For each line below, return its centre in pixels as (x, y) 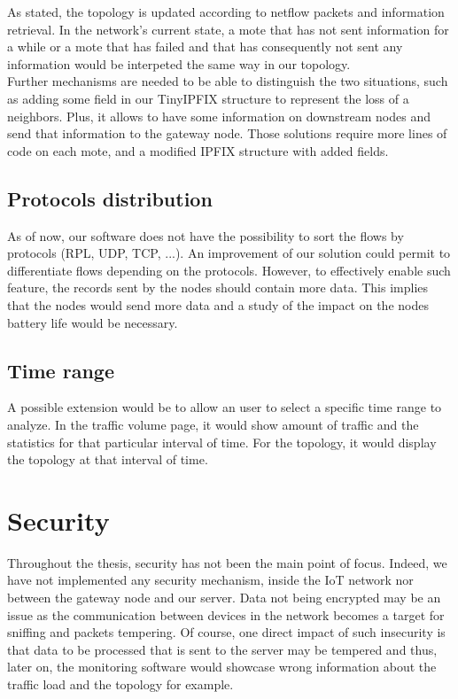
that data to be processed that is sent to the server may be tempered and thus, (222, 649)
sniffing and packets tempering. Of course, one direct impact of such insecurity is (226, 632)
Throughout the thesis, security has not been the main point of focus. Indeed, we (227, 562)
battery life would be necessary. (93, 322)
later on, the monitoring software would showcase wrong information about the (222, 667)
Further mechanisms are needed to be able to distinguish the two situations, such (228, 81)
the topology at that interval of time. (108, 459)
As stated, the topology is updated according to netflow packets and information (226, 12)
